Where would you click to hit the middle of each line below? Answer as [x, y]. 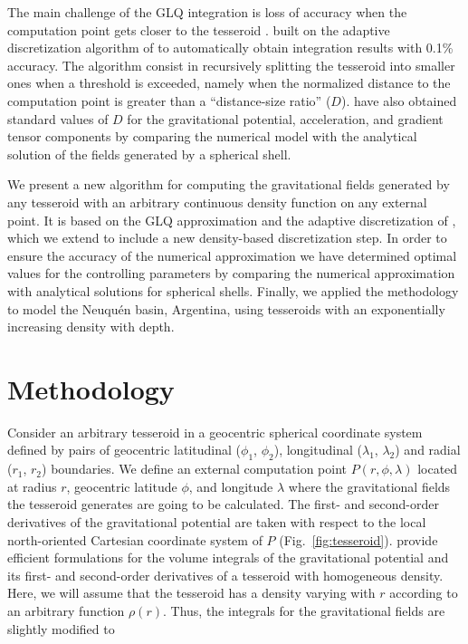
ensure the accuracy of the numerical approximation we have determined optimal [232, 255]
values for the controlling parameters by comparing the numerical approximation [231, 273]
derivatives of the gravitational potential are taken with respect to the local [217, 521]
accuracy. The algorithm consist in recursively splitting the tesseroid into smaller [231, 65]
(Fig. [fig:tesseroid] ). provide [358, 539]
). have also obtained [399, 100]
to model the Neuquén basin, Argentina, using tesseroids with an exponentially [226, 308]
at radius [32, 486]
